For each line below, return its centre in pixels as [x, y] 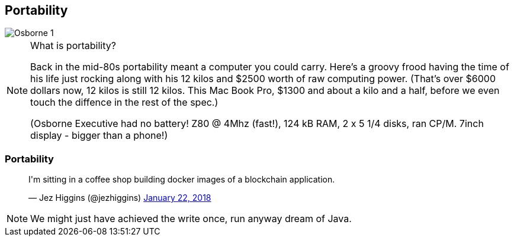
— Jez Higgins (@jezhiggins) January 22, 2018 [120, 198]
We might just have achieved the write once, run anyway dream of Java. [191, 219]
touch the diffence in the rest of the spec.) [124, 102]
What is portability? [73, 46]
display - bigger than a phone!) [99, 136]
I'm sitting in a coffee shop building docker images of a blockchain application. [182, 180]
